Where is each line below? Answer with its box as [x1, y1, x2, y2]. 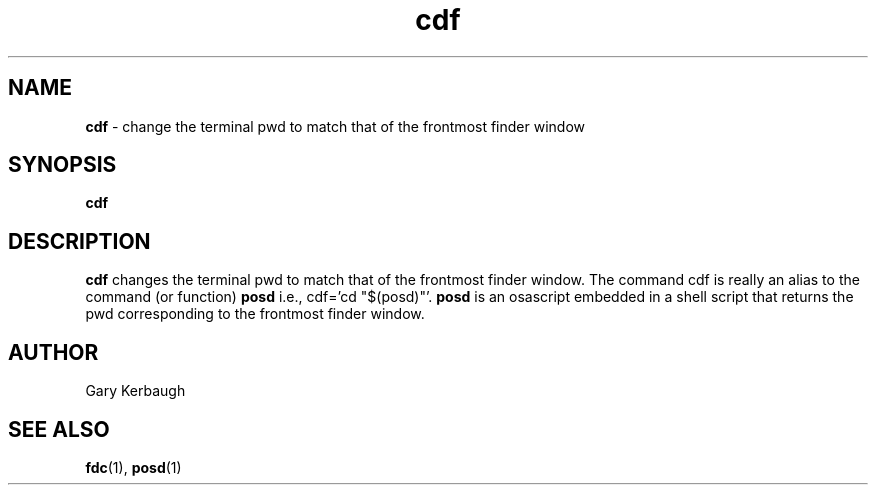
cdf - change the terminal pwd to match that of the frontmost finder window [85, 117, 586, 135]
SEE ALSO [8, 416, 110, 442]
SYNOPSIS [8, 152, 117, 178]
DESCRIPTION [8, 228, 151, 254]
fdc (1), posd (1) [85, 458, 182, 476]
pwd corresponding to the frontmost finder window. [85, 305, 425, 323]
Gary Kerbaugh [85, 382, 186, 400]
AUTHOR [8, 339, 99, 365]
